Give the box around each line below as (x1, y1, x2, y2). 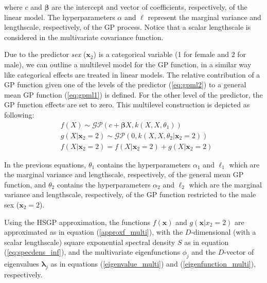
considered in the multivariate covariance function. (4, 31, 164, 42)
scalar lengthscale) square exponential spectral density (4, 236, 175, 247)
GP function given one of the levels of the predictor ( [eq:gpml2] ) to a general (4, 79, 246, 90)
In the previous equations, (4, 159, 86, 169)
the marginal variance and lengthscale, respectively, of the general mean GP (4, 169, 244, 180)
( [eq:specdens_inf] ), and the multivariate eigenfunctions (4, 247, 180, 257)
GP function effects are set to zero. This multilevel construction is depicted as (4, 99, 250, 110)
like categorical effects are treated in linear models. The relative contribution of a (4, 69, 260, 80)
